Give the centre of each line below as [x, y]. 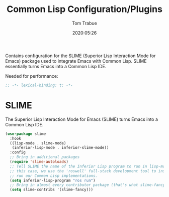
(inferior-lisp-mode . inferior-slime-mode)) [60, 148]
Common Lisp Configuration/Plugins [84, 9]
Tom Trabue [84, 23]
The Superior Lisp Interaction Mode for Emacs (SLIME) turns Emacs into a [82, 119]
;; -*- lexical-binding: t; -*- [39, 85]
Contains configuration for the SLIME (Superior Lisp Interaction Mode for [80, 56]
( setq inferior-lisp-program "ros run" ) [53, 180]
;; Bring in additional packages [45, 157]
